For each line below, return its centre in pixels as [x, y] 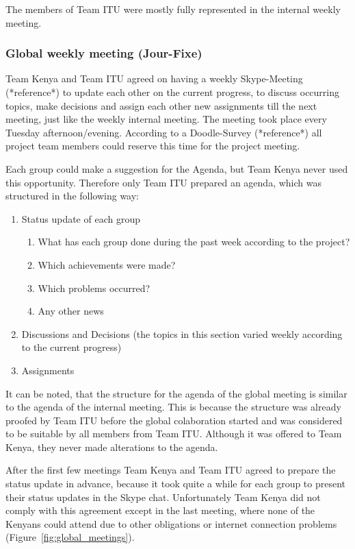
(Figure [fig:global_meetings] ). [70, 537]
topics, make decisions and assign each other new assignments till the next [161, 105]
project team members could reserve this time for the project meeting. [153, 146]
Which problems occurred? [94, 288]
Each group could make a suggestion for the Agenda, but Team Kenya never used [177, 168]
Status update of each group [81, 218]
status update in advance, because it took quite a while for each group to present [176, 484]
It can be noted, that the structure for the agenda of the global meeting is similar [176, 393]
